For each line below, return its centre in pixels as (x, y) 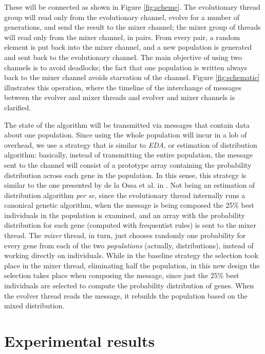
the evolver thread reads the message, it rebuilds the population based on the (126, 295)
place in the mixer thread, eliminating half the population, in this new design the (132, 265)
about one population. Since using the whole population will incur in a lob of (126, 135)
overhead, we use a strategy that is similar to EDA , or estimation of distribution (131, 144)
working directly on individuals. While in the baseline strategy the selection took (131, 255)
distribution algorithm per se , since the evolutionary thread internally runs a (125, 195)
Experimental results (80, 341)
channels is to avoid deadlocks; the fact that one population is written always (126, 67)
